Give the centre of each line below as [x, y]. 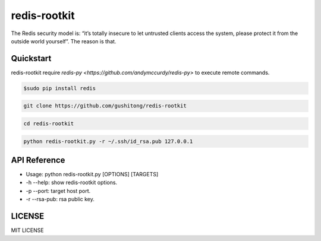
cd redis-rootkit [49, 123]
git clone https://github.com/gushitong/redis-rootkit [105, 106]
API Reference [38, 160]
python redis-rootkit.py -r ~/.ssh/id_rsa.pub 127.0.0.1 [108, 141]
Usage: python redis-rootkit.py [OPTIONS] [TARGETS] [92, 175]
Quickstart [31, 58]
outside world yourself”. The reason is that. [64, 41]
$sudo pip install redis [60, 88]
